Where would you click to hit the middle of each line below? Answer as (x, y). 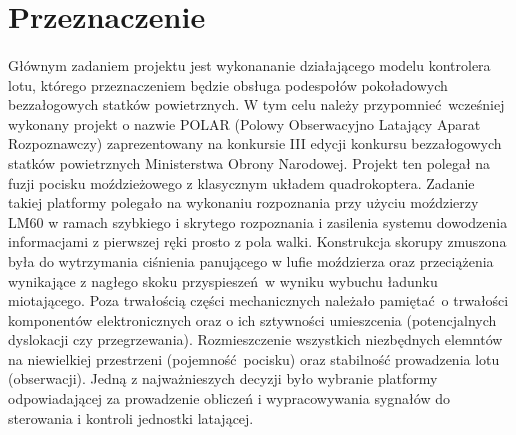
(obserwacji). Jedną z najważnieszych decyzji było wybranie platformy (223, 378)
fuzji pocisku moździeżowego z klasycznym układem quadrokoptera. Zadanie (241, 182)
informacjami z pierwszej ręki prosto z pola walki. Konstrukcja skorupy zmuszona (257, 241)
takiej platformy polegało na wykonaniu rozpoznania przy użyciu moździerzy (243, 202)
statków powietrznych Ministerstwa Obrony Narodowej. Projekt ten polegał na (249, 162)
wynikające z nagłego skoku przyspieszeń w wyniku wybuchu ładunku (223, 280)
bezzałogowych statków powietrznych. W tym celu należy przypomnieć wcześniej (256, 104)
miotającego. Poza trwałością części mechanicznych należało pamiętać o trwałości (258, 300)
